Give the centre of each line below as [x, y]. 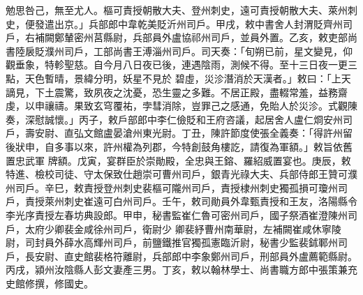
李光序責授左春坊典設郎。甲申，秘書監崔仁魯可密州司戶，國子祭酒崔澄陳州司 [181, 214]
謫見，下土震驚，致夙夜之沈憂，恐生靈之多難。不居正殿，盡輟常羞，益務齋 [177, 92]
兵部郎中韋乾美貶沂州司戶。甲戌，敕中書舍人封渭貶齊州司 [220, 23]
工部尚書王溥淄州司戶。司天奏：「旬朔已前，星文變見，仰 [223, 51]
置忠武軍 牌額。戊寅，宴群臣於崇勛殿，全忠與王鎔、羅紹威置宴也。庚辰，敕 [178, 160]
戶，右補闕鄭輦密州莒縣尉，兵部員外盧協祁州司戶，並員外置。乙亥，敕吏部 [177, 37]
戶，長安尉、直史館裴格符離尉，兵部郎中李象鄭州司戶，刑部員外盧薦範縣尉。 [181, 256]
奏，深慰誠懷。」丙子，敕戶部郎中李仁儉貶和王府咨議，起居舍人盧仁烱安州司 [179, 119]
